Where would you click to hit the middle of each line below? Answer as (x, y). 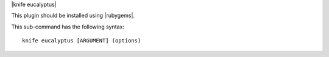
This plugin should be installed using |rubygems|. (73, 16)
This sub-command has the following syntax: (68, 27)
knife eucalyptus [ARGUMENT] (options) (82, 41)
